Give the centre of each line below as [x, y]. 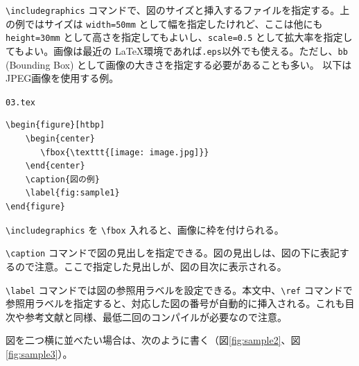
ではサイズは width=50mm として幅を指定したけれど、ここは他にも [174, 23]
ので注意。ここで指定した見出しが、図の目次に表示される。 [151, 266]
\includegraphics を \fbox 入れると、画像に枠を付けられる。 [145, 229]
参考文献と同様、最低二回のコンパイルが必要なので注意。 [156, 316]
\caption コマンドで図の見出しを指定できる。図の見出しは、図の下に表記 [173, 253]
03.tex [20, 102]
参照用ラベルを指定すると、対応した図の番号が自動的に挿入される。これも [175, 303]
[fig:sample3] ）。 [39, 353]
